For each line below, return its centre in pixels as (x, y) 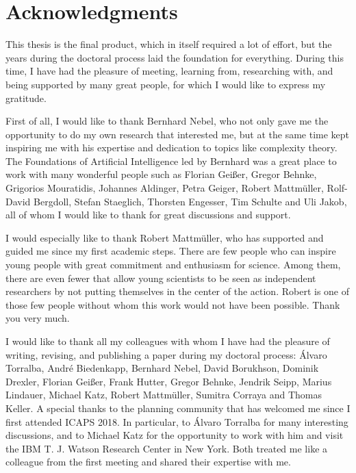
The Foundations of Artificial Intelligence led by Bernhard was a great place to (171, 161)
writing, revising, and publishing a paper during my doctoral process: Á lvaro (166, 354)
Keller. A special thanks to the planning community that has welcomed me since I (178, 408)
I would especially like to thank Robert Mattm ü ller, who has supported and (165, 237)
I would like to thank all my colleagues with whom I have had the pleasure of (168, 341)
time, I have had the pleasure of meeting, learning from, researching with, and (169, 71)
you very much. (38, 318)
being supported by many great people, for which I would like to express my (166, 84)
